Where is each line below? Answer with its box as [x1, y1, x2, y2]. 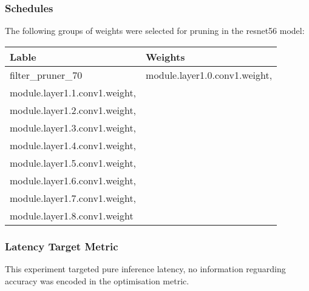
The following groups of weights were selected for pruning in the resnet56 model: [5, 24, 305, 37]
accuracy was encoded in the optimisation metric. [5, 274, 189, 287]
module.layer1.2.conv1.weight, [10, 102, 137, 117]
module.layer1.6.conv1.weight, [10, 173, 137, 187]
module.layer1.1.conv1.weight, [10, 85, 137, 99]
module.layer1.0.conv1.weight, [146, 67, 273, 82]
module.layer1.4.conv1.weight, [10, 138, 137, 152]
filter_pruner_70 [10, 67, 83, 82]
